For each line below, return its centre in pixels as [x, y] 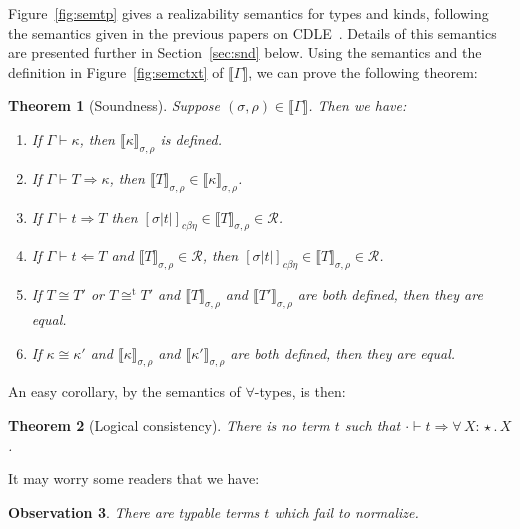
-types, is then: [300, 391]
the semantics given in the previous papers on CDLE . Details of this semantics [252, 32]
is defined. [191, 138]
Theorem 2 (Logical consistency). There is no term [169, 424]
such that [372, 424]
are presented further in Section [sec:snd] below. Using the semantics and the [245, 52]
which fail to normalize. [346, 511]
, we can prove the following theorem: [363, 71]
